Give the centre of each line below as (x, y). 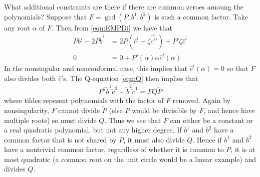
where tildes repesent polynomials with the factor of (84, 100)
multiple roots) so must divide (50, 120)
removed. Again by (201, 100)
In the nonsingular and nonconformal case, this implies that (96, 68)
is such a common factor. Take (201, 16)
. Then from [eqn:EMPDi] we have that (112, 27)
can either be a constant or (211, 120)
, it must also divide (154, 139)
